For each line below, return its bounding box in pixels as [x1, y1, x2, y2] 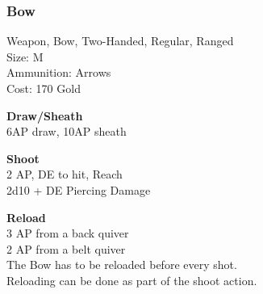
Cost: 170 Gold [6, 80, 81, 96]
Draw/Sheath [6, 107, 83, 124]
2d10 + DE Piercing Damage [6, 181, 151, 198]
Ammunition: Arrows [6, 64, 111, 81]
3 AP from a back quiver [6, 225, 129, 241]
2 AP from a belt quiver [6, 240, 126, 257]
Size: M [6, 48, 44, 65]
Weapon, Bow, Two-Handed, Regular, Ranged [6, 32, 234, 49]
